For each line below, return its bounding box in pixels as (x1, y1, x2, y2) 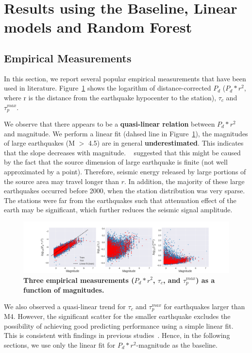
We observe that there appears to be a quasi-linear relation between (4, 119, 215, 129)
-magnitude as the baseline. (136, 339, 218, 350)
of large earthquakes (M (4, 138, 75, 148)
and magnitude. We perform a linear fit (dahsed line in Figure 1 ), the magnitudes (4, 128, 248, 138)
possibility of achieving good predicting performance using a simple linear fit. (4, 320, 234, 331)
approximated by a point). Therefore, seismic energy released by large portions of (4, 166, 246, 176)
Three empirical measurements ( (23, 275, 134, 285)
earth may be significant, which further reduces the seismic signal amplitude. (4, 204, 233, 215)
